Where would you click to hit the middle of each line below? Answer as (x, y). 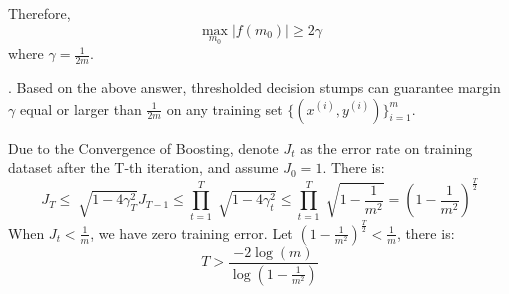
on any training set (224, 108)
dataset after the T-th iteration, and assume (143, 167)
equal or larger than (80, 108)
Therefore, (39, 13)
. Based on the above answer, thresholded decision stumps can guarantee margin (254, 87)
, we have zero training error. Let (191, 232)
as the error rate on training (386, 147)
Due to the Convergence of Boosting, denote (143, 147)
